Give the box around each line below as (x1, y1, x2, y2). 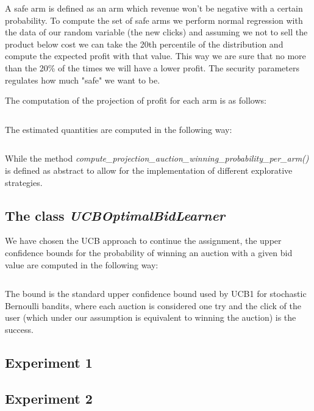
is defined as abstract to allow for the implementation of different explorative (5, 163, 293, 176)
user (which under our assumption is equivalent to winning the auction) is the (5, 311, 296, 324)
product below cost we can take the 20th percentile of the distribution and (5, 37, 284, 50)
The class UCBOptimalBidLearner (5, 205, 226, 224)
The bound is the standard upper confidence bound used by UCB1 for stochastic (5, 287, 307, 300)
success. (5, 323, 34, 335)
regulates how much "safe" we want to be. (5, 73, 160, 86)
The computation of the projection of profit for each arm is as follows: (5, 94, 266, 107)
